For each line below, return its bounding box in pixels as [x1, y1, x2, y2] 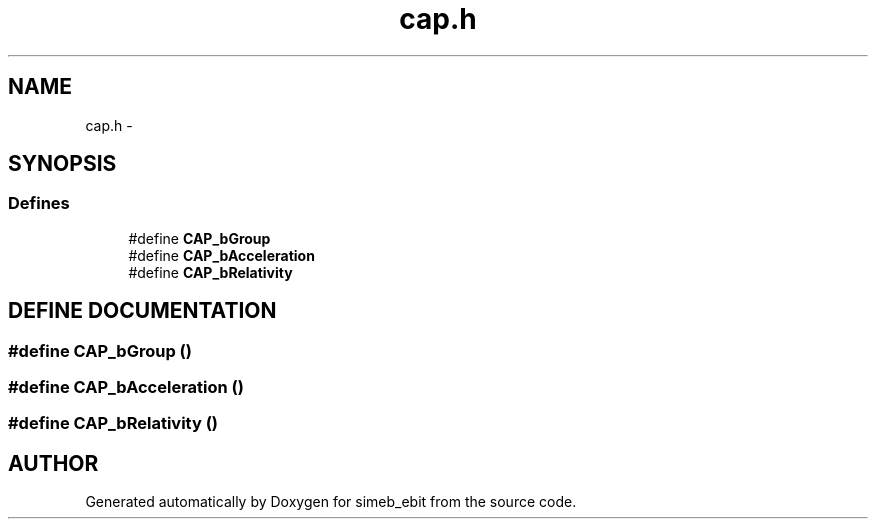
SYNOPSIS [8, 151, 117, 177]
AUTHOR [8, 450, 99, 476]
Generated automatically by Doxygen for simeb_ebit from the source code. [85, 493, 577, 511]
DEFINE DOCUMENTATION [8, 298, 277, 324]
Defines [8, 193, 70, 214]
